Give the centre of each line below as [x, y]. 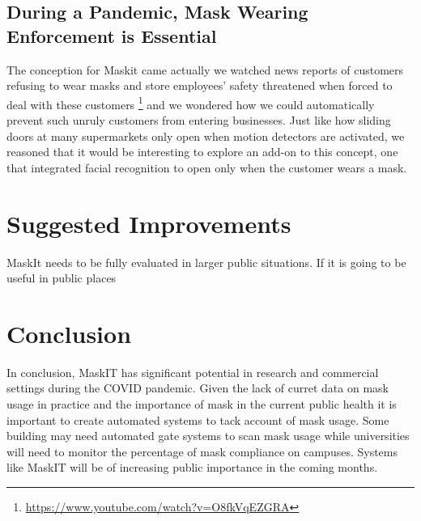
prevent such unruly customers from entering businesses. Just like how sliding [199, 120]
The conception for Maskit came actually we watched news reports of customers [205, 69]
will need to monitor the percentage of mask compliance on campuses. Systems [202, 451]
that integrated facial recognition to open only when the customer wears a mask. [207, 167]
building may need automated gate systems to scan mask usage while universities [208, 436]
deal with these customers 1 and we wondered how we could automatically [191, 103]
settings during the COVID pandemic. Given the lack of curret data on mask [198, 388]
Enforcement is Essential [112, 35]
